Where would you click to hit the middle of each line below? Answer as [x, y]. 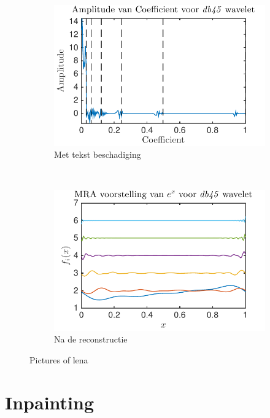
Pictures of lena [59, 360]
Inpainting [50, 402]
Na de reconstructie [91, 339]
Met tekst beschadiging [98, 154]
